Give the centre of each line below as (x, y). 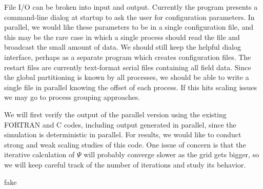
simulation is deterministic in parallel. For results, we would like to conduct (123, 134)
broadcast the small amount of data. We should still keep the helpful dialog (123, 47)
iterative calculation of (39, 154)
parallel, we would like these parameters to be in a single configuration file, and (129, 27)
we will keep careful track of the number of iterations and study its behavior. (125, 164)
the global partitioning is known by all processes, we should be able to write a (127, 77)
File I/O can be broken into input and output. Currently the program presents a (131, 7)
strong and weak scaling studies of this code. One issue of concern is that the (125, 144)
